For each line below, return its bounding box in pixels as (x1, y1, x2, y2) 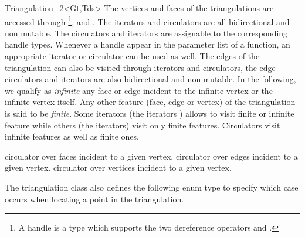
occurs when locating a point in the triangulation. (5, 192, 184, 205)
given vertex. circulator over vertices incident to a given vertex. (5, 161, 232, 174)
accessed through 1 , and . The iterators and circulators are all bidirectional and (5, 13, 290, 28)
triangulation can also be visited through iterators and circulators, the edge (5, 61, 276, 73)
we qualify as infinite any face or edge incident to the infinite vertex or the (5, 84, 273, 96)
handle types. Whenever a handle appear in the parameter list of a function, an (5, 38, 290, 50)
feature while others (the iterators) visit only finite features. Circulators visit (5, 118, 280, 131)
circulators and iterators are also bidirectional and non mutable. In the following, (5, 73, 296, 85)
